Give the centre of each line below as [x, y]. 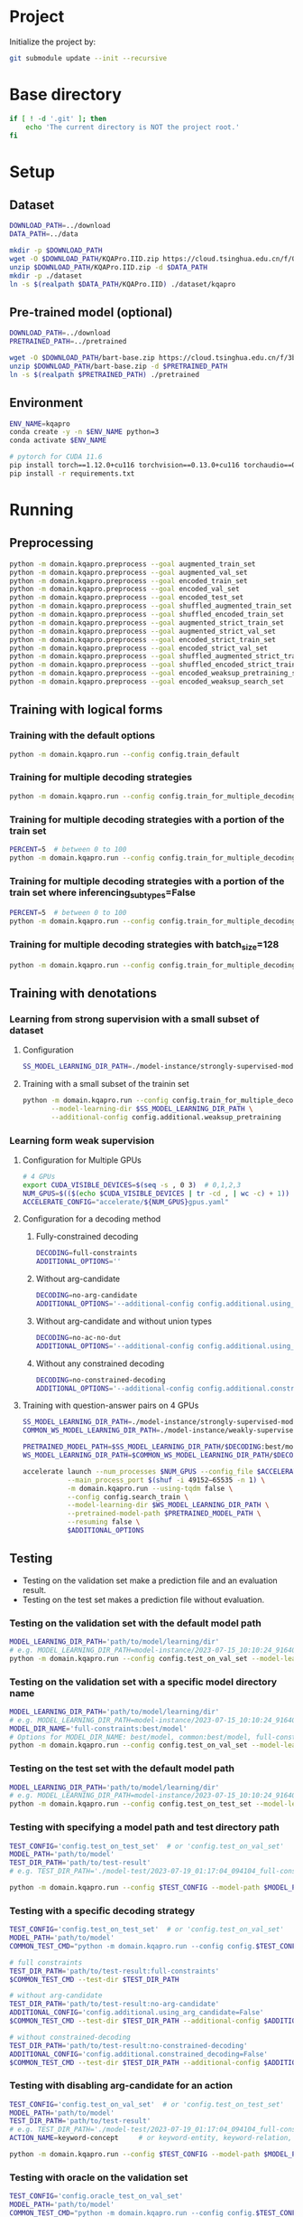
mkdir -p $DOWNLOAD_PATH [56, 250]
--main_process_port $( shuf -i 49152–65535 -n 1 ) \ [166, 1480]
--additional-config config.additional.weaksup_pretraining [166, 1117]
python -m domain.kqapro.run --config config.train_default [125, 754]
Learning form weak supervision [82, 1140]
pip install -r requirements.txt [72, 473]
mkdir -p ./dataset [46, 276]
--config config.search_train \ [128, 1497]
